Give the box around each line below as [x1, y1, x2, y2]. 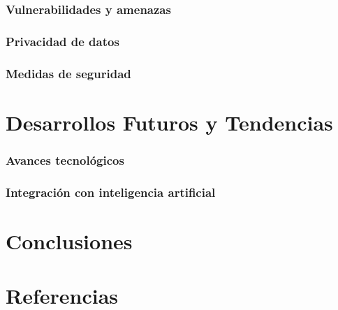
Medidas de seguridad [6, 64, 131, 82]
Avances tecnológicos [6, 151, 124, 168]
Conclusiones [6, 226, 133, 255]
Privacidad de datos [6, 32, 119, 50]
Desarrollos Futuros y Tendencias [6, 108, 333, 136]
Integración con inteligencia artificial [6, 183, 216, 200]
